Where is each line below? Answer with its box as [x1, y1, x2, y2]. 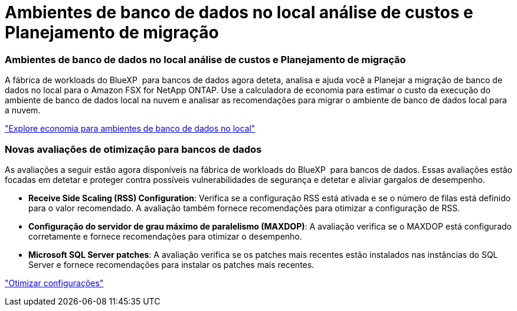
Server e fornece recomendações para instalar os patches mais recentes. [28, 259, 315, 270]
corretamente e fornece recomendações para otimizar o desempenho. [28, 231, 302, 241]
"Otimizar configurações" [5, 277, 104, 288]
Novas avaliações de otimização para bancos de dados [5, 143, 262, 155]
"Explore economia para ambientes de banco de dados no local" [5, 123, 256, 134]
